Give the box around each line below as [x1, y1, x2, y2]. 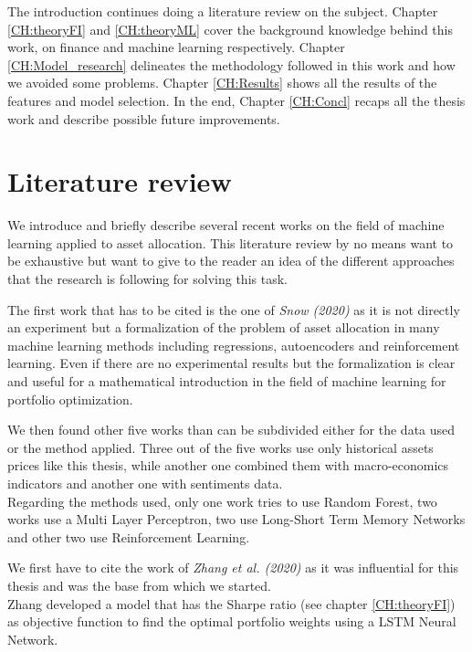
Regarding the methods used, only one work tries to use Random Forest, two [7, 491, 437, 510]
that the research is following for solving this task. [7, 269, 288, 289]
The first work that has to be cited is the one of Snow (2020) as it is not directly [7, 300, 460, 319]
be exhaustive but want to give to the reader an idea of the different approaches [7, 251, 455, 270]
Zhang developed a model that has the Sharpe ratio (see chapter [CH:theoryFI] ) [7, 594, 456, 613]
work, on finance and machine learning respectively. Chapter [7, 37, 345, 57]
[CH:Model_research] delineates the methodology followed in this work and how [7, 55, 456, 74]
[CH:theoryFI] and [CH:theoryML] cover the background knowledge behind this [7, 19, 453, 38]
